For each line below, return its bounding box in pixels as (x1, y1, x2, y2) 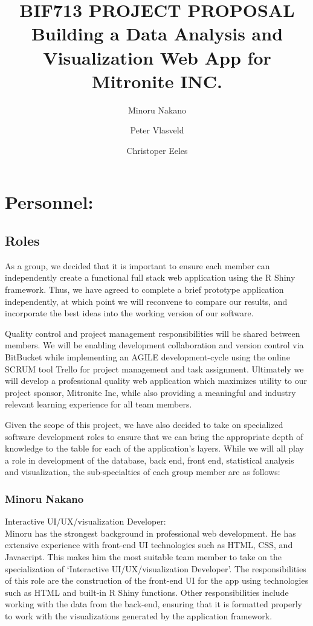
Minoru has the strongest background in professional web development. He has (5, 526, 296, 539)
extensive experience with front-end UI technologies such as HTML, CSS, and (5, 538, 293, 551)
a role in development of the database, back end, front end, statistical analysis (5, 453, 294, 466)
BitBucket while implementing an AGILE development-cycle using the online (5, 351, 290, 363)
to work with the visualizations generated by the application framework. (5, 609, 273, 622)
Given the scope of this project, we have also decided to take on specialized (5, 418, 283, 430)
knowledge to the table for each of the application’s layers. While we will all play (5, 442, 304, 455)
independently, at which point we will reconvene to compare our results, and (5, 295, 288, 307)
